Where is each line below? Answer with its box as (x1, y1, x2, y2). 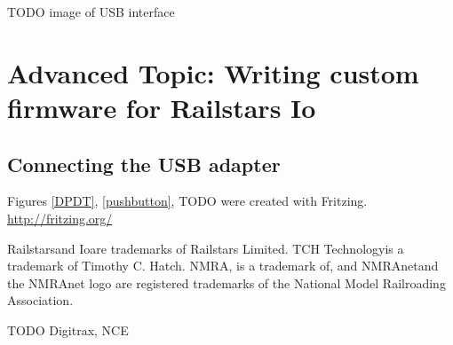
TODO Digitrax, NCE (7, 320, 129, 339)
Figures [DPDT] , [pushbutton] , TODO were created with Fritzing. (7, 192, 368, 210)
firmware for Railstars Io (7, 89, 316, 125)
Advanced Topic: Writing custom (7, 54, 419, 90)
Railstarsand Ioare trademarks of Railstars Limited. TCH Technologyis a (7, 239, 404, 257)
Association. (7, 291, 74, 310)
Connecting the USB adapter (7, 150, 281, 177)
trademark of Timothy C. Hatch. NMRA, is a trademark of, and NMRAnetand (7, 256, 439, 275)
